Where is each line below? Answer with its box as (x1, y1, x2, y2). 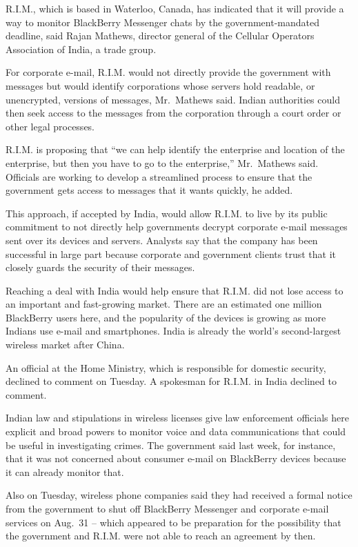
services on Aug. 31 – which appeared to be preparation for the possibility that (6, 515, 341, 529)
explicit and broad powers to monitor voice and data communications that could (6, 424, 346, 439)
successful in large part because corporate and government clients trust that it (6, 246, 337, 261)
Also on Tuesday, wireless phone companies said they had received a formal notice (6, 488, 352, 502)
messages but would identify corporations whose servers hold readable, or (6, 78, 315, 92)
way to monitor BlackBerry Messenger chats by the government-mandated (6, 14, 319, 29)
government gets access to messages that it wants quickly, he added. (6, 183, 293, 197)
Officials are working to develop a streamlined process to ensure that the (6, 169, 312, 183)
